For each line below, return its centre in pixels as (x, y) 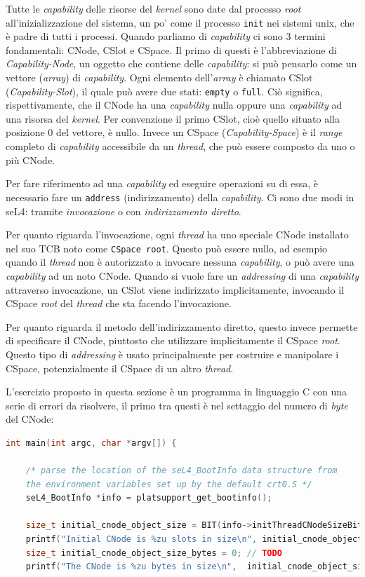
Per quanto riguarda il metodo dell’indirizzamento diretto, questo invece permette (182, 326)
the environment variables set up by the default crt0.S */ (169, 484)
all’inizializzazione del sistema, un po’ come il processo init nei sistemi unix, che (180, 22)
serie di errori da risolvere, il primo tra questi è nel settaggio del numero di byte (177, 405)
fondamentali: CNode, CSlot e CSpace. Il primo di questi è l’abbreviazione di (171, 49)
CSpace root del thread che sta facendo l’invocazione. (119, 303)
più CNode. (31, 159)
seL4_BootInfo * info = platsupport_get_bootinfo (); (149, 498)
